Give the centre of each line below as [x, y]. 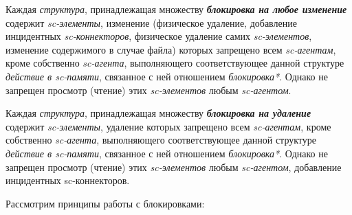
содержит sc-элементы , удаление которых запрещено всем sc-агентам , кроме [168, 126]
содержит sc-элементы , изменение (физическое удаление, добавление [151, 22]
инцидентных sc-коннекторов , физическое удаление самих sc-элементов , [159, 36]
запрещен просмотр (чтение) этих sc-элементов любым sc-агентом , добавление [174, 167]
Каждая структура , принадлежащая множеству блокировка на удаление [158, 113]
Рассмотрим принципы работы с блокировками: [105, 203]
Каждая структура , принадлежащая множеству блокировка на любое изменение [176, 9]
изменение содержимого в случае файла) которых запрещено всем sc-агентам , [171, 49]
